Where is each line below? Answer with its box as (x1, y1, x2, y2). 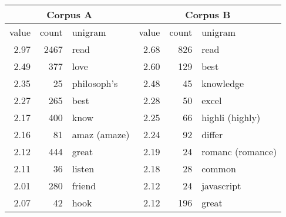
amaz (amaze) (72, 128, 130, 141)
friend (72, 179, 96, 192)
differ (201, 128, 223, 141)
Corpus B (185, 8, 231, 21)
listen (72, 162, 95, 175)
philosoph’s (72, 76, 118, 90)
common (201, 162, 236, 175)
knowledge (201, 76, 244, 90)
